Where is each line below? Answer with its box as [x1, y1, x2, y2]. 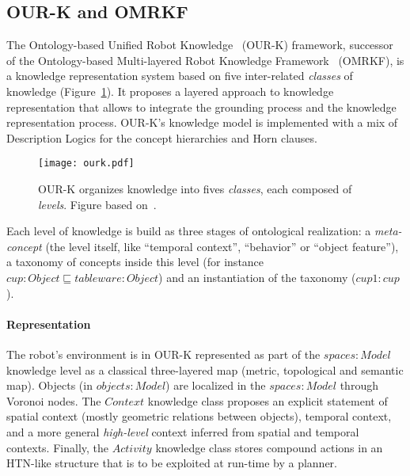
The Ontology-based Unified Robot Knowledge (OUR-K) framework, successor [6, 36, 393, 53]
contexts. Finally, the [6, 439, 109, 455]
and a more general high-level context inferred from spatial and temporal [6, 423, 359, 440]
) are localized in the [165, 377, 266, 394]
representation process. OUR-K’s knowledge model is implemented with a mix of [6, 114, 398, 131]
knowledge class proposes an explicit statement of [147, 392, 388, 409]
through [340, 377, 378, 394]
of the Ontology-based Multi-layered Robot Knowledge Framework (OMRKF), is [6, 51, 404, 68]
